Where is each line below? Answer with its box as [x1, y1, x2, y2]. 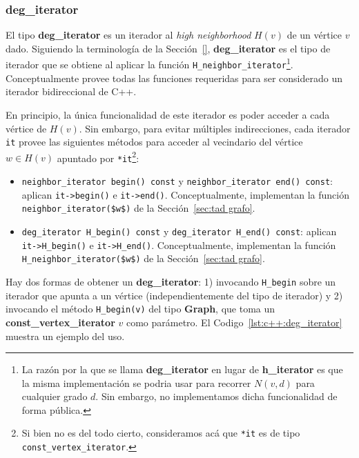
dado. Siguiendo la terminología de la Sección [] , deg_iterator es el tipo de [6, 41, 331, 55]
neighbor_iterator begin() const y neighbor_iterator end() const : [21, 174, 333, 188]
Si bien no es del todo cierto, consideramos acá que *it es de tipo [21, 426, 300, 440]
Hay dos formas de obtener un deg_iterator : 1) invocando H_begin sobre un [6, 275, 336, 288]
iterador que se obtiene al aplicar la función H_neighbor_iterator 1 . [6, 55, 293, 72]
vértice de [6, 121, 47, 135]
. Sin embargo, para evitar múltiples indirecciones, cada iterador [79, 121, 351, 135]
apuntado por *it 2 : [57, 148, 139, 165]
